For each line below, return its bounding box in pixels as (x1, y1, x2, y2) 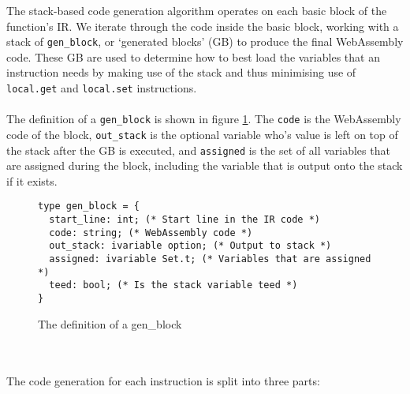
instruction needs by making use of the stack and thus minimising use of (6, 64, 356, 81)
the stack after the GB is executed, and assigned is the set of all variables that (6, 141, 390, 158)
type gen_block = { (38, 201, 140, 212)
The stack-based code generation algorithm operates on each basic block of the (6, 2, 387, 18)
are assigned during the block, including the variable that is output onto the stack (6, 157, 403, 174)
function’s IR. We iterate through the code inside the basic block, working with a (6, 17, 399, 34)
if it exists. (6, 172, 58, 189)
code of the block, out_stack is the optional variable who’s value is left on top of (6, 126, 398, 142)
